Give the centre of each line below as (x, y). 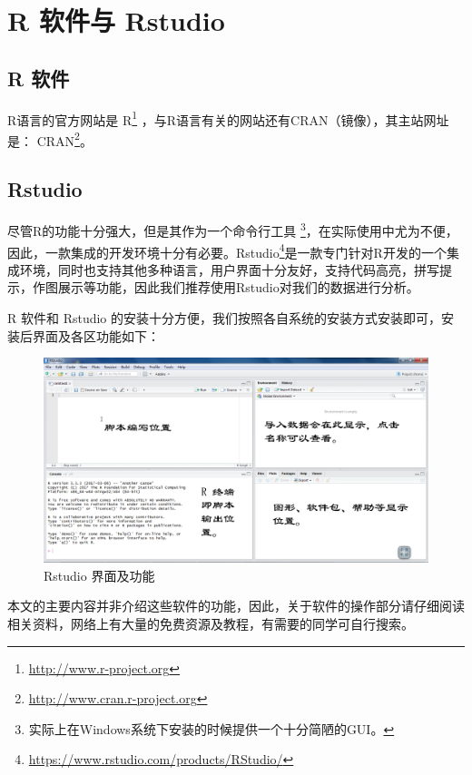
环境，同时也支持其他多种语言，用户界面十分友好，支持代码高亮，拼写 (229, 269)
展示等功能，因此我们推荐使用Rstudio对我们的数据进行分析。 (238, 287)
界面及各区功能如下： (96, 335)
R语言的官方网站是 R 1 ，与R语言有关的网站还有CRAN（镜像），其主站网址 (228, 118)
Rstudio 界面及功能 (99, 575)
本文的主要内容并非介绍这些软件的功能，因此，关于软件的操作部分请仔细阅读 (236, 606)
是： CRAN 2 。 (50, 139)
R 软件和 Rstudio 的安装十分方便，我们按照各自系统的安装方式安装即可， (225, 317)
